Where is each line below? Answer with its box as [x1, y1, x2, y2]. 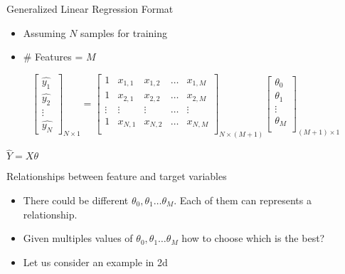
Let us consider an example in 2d [23, 254, 168, 269]
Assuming [23, 25, 66, 40]
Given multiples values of [23, 231, 133, 246]
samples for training [80, 25, 168, 40]
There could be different [23, 192, 129, 207]
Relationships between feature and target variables [6, 169, 227, 184]
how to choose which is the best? [181, 231, 325, 246]
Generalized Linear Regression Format [6, 1, 174, 16]
